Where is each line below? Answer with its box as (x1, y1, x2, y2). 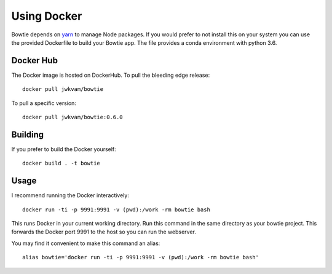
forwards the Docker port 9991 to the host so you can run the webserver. (11, 228, 196, 236)
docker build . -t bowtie (22, 160, 101, 167)
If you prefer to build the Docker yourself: (11, 145, 116, 153)
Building (11, 129, 44, 139)
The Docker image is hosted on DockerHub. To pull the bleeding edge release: (11, 71, 210, 79)
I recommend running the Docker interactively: (11, 192, 129, 199)
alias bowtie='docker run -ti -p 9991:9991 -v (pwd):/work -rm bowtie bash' (22, 254, 259, 261)
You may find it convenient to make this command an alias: (11, 240, 160, 247)
